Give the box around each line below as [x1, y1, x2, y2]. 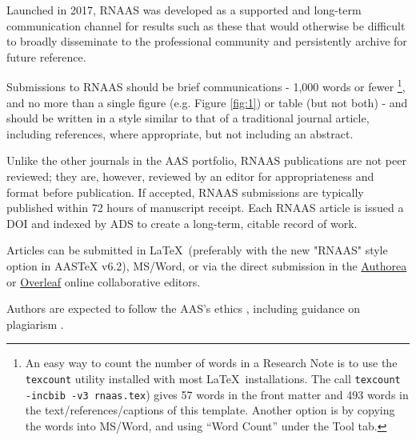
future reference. [6, 48, 86, 65]
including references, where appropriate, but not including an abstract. [6, 125, 354, 142]
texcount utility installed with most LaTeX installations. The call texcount [25, 370, 401, 386]
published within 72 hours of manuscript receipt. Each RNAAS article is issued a [6, 199, 404, 216]
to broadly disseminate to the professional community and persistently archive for [6, 33, 407, 50]
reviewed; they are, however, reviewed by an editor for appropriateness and [6, 168, 374, 184]
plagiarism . [6, 315, 64, 332]
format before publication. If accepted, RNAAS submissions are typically [6, 183, 364, 200]
